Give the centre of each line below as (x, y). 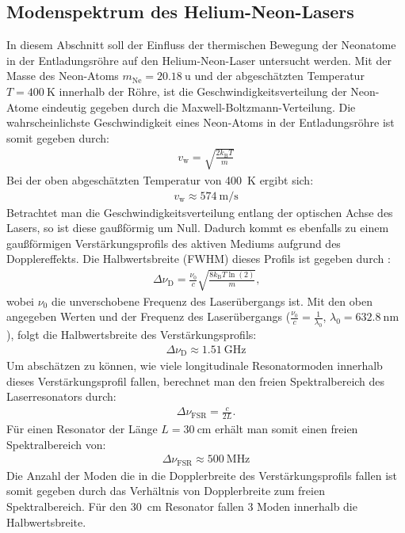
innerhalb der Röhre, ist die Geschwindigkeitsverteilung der (203, 91)
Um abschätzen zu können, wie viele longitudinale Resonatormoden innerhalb (195, 365)
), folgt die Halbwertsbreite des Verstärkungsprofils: (132, 334)
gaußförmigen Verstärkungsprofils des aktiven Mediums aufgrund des (174, 243)
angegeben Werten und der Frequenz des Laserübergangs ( (149, 316)
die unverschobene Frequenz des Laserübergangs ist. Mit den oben (212, 301)
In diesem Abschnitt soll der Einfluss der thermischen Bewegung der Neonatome (201, 45)
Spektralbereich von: (56, 444)
